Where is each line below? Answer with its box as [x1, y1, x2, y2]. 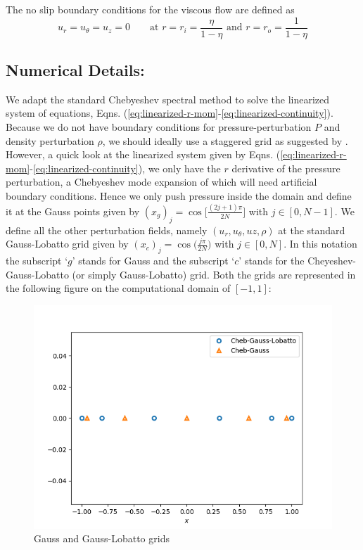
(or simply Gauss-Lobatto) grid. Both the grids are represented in [72, 267, 356, 281]
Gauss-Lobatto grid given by [6, 236, 129, 251]
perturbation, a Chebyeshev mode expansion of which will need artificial [6, 174, 317, 189]
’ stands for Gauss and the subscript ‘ [72, 253, 235, 268]
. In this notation [284, 236, 357, 251]
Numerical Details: [6, 59, 145, 81]
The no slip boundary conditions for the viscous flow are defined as [6, 2, 295, 16]
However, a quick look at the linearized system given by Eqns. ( [6, 147, 281, 162]
